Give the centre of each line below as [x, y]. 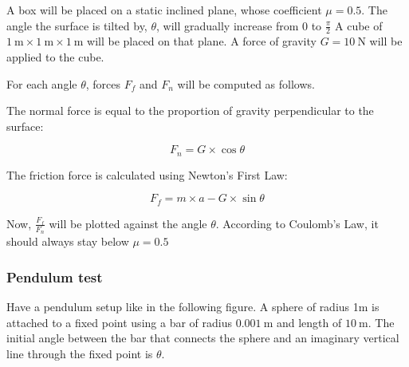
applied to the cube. [55, 57]
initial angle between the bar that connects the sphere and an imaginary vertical [203, 338]
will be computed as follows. [246, 83]
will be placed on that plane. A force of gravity [202, 41]
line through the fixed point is [80, 353]
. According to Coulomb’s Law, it [297, 223]
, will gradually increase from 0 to [239, 25]
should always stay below [68, 241]
